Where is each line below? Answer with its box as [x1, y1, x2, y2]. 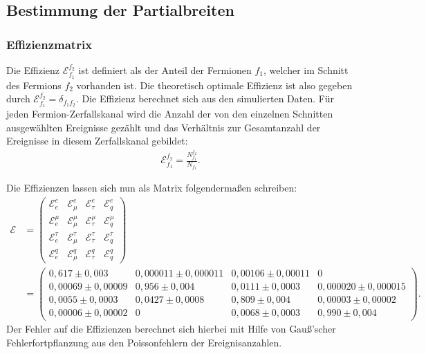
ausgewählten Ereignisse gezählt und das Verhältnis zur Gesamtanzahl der [6, 120, 321, 134]
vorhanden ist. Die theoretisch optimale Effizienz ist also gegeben [76, 77, 353, 92]
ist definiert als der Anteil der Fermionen [78, 63, 252, 77]
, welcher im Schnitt [263, 63, 349, 77]
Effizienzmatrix [6, 35, 93, 53]
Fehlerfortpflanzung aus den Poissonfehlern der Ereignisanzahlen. [6, 335, 282, 350]
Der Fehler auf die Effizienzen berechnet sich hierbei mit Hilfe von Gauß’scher [6, 322, 336, 336]
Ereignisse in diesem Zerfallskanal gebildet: [6, 133, 188, 148]
